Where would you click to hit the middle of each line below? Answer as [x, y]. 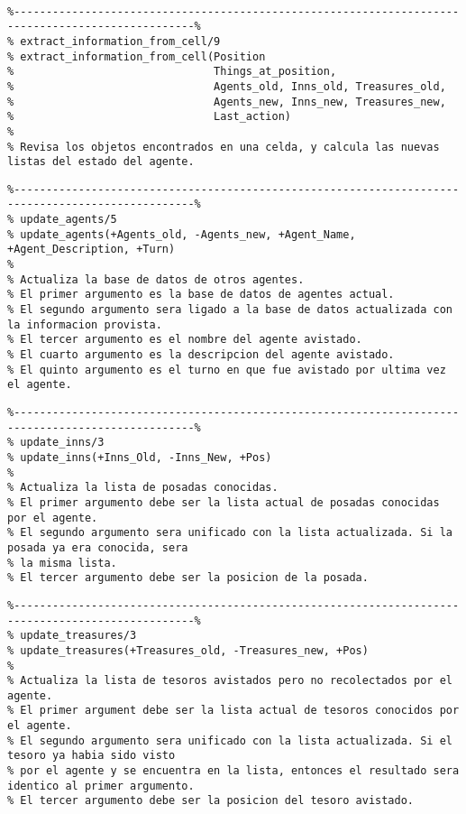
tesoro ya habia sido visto [91, 756]
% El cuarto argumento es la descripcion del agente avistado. [201, 355]
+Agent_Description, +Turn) [91, 250]
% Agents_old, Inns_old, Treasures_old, [227, 86]
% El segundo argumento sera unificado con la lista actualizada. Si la [230, 533]
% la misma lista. [62, 563]
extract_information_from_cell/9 [120, 41]
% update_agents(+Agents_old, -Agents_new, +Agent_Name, [182, 234]
